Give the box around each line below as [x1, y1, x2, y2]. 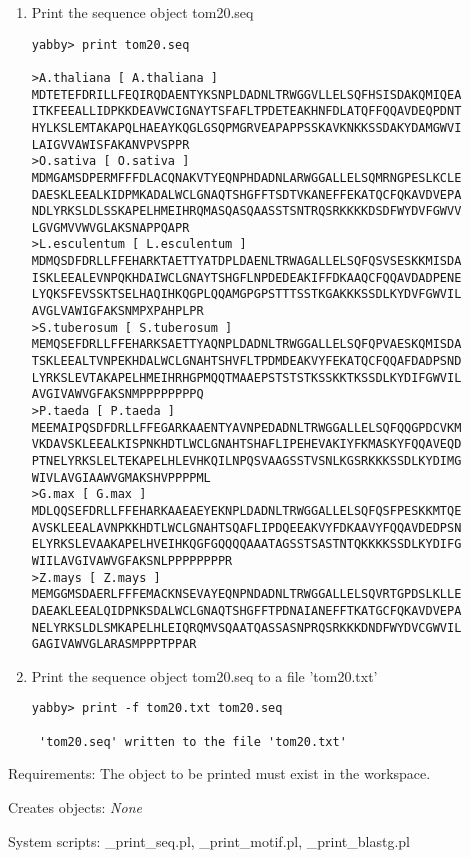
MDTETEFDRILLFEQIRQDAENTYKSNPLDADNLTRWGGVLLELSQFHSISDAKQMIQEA [31, 87, 462, 102]
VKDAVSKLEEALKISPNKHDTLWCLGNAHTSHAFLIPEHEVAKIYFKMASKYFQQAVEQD [31, 437, 462, 452]
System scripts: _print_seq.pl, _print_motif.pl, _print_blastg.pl [8, 830, 410, 851]
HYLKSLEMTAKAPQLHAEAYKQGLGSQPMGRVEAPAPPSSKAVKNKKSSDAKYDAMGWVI [31, 120, 462, 135]
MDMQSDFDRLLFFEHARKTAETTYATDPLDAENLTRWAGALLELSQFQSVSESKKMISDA [31, 254, 462, 269]
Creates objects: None [8, 797, 142, 818]
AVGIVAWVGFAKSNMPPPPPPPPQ [31, 387, 204, 402]
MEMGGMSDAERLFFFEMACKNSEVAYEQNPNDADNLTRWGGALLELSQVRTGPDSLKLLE [31, 587, 462, 602]
